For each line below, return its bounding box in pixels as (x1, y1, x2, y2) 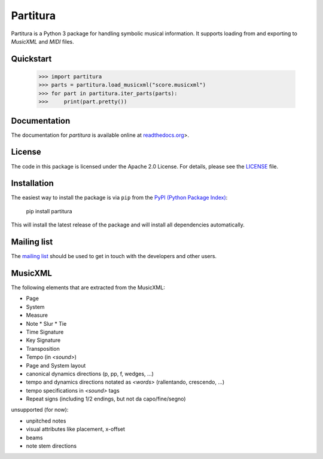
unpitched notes (26, 417, 66, 424)
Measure (26, 311, 48, 319)
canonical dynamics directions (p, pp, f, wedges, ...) (26, 370, 154, 377)
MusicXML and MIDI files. (11, 38, 74, 45)
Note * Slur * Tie (26, 320, 67, 327)
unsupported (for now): (11, 406, 69, 414)
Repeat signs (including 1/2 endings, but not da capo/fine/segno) (26, 395, 186, 403)
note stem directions (26, 442, 77, 449)
